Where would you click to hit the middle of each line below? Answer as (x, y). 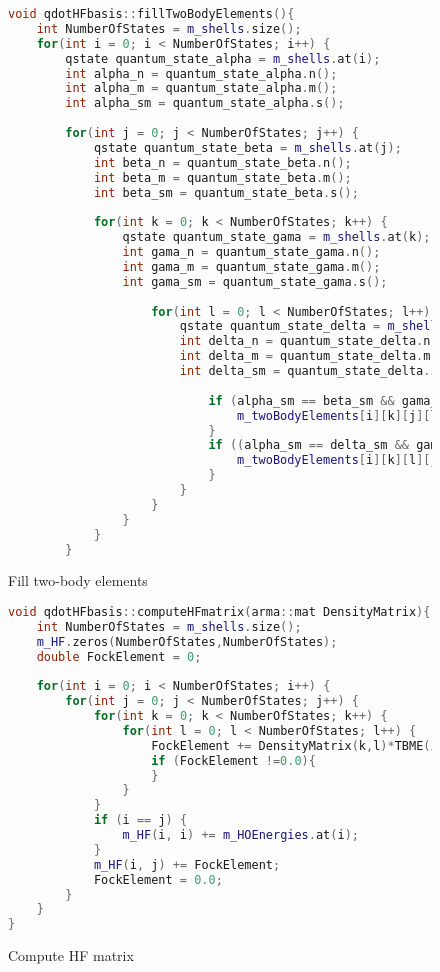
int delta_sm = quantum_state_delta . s (308, 371)
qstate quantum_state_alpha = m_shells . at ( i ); (223, 58)
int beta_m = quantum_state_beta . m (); (222, 177)
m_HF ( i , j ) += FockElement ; (187, 864)
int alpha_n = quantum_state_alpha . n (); (201, 73)
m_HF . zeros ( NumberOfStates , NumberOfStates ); (187, 641)
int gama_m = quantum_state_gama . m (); (251, 266)
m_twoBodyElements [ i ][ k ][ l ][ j (337, 460)
